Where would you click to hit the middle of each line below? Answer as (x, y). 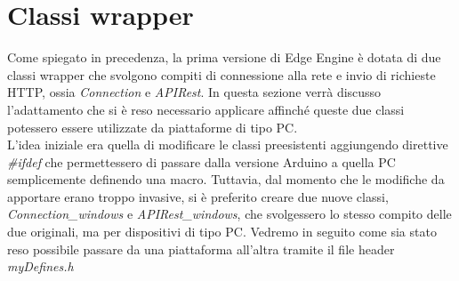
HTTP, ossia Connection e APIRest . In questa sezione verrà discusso (194, 92)
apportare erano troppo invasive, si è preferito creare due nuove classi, (198, 196)
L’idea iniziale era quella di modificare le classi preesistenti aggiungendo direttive (228, 145)
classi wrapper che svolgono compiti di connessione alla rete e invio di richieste (221, 74)
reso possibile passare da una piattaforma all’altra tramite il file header (201, 249)
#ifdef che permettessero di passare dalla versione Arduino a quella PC (201, 161)
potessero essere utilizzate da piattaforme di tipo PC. (153, 127)
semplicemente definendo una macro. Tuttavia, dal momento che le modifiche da (226, 179)
